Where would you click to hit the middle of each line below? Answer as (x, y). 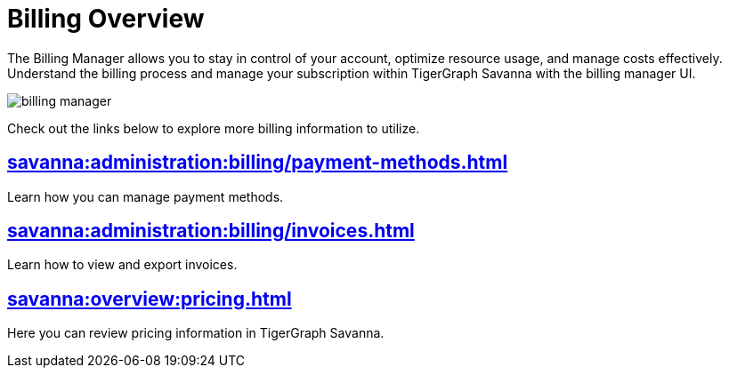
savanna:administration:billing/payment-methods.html (258, 163)
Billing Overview (106, 19)
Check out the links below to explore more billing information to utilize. (214, 128)
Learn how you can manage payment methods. (146, 196)
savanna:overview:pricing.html (150, 299)
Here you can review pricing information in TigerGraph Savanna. (196, 333)
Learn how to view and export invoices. (122, 265)
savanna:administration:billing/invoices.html (211, 231)
